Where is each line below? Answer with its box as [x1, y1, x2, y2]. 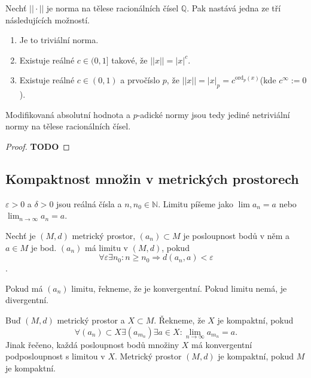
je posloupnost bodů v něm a [183, 229, 290, 241]
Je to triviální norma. [19, 34, 99, 46]
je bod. [31, 241, 57, 253]
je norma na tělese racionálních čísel [46, 2, 179, 14]
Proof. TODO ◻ [5, 140, 70, 152]
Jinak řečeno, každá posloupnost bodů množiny [5, 338, 179, 350]
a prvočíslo [120, 74, 160, 86]
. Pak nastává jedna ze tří [187, 2, 281, 14]
